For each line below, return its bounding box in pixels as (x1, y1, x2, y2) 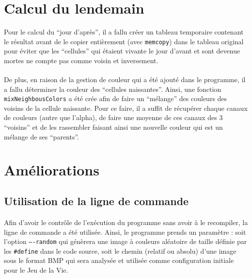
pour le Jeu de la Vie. (4, 265, 68, 275)
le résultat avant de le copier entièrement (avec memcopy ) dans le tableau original (4, 36, 244, 46)
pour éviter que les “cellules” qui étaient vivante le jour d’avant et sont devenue (4, 46, 240, 56)
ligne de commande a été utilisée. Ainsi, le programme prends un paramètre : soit (4, 226, 246, 237)
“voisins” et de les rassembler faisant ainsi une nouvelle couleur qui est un (4, 122, 223, 132)
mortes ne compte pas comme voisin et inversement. (4, 55, 158, 65)
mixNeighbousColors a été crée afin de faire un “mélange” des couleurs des (4, 93, 227, 104)
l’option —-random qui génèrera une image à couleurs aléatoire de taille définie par (4, 236, 247, 246)
